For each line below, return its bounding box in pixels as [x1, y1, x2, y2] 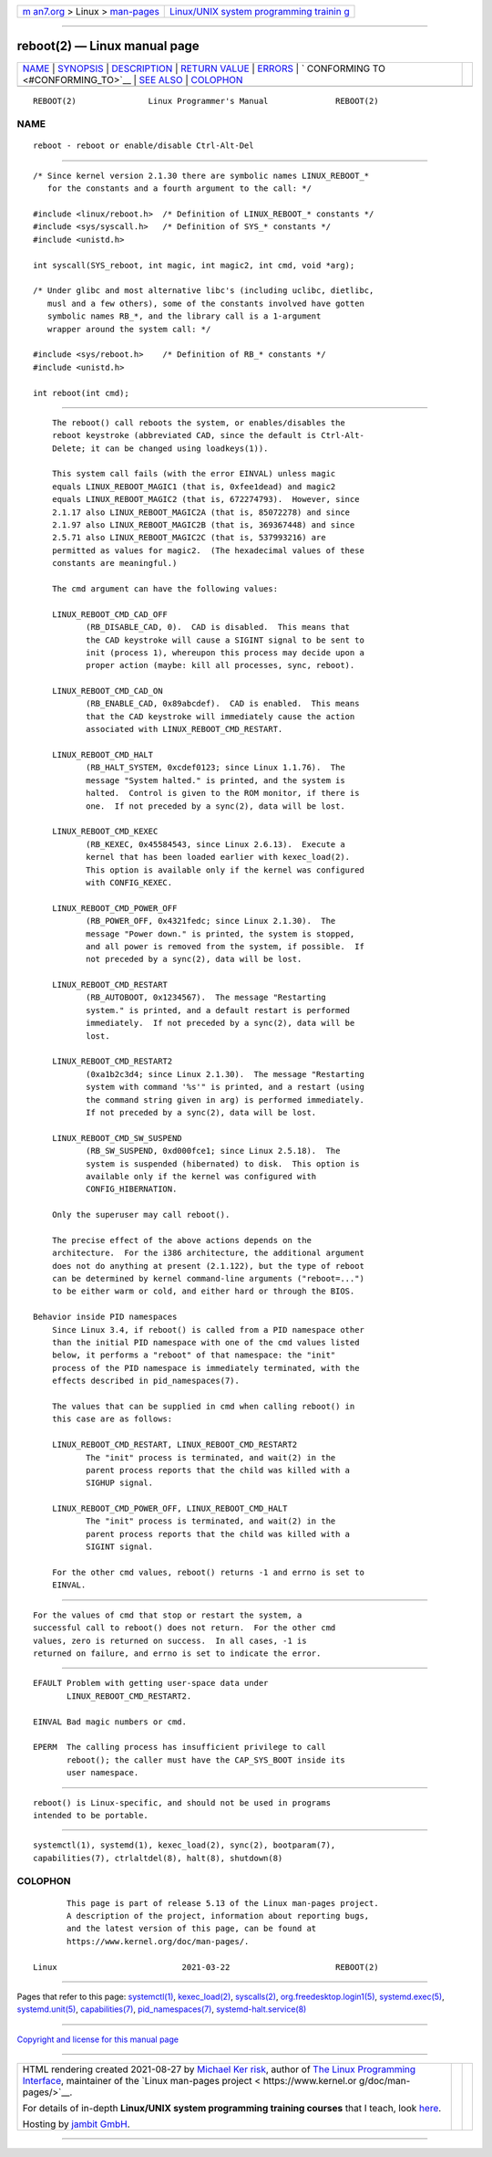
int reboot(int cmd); [33, 388, 129, 398]
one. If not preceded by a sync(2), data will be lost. [85, 801, 345, 811]
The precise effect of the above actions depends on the [51, 1235, 312, 1245]
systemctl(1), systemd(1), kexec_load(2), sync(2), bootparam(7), [33, 1840, 336, 1850]
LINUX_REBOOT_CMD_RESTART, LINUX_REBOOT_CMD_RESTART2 [51, 1440, 298, 1450]
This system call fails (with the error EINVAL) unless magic [51, 468, 336, 479]
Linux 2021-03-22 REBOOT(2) [33, 1962, 379, 1972]
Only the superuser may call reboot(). [51, 1209, 231, 1220]
